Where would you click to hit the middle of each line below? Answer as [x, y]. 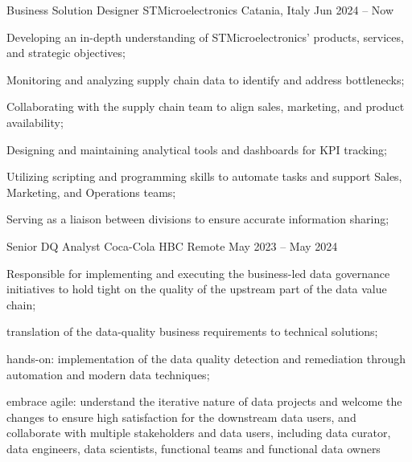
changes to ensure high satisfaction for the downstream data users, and [181, 417]
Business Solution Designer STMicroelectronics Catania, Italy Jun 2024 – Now [200, 10]
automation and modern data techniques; [108, 374]
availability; [35, 122]
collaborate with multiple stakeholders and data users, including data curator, [199, 433]
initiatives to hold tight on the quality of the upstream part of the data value [197, 289]
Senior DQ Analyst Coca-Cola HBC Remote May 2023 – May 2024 [172, 245]
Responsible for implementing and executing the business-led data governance [198, 273]
